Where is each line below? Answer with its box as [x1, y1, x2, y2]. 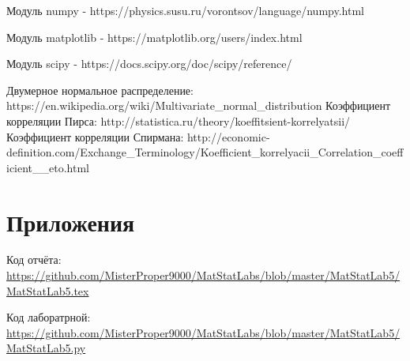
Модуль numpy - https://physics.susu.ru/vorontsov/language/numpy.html [6, 2, 364, 18]
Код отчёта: [6, 251, 62, 268]
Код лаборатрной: [6, 309, 91, 325]
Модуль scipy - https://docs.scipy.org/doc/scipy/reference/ [6, 55, 292, 72]
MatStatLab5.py [6, 340, 86, 356]
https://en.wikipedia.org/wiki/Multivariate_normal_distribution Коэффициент [6, 97, 391, 114]
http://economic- [186, 128, 270, 145]
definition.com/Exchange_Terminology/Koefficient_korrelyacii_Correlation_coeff [6, 144, 404, 160]
